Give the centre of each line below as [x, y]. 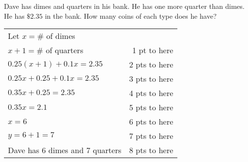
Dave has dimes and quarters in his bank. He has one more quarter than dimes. [124, 6]
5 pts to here [151, 107]
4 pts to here [151, 93]
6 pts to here [151, 122]
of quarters [64, 50]
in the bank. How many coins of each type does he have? [131, 16]
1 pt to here [153, 50]
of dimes [61, 36]
